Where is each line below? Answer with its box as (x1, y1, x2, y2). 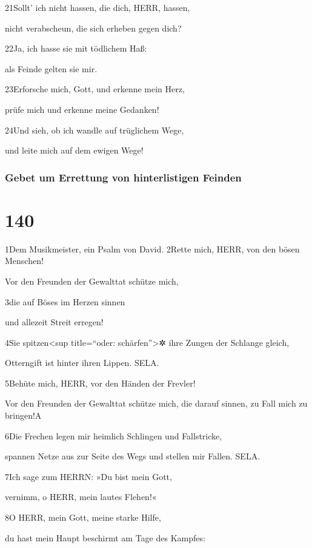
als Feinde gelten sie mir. (5, 62, 98, 75)
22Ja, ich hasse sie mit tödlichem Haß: (5, 42, 147, 55)
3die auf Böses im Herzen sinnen (5, 295, 125, 308)
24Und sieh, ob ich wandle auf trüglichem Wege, (5, 123, 184, 136)
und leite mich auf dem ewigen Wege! (5, 144, 144, 157)
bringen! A (5, 409, 42, 422)
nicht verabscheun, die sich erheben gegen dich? (5, 21, 182, 34)
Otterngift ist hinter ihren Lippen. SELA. (5, 356, 159, 369)
